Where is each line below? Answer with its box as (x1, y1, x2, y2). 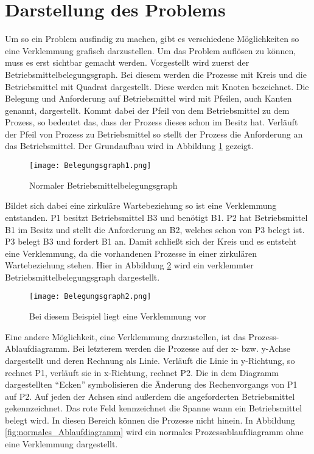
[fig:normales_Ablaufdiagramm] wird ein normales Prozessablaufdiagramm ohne (5, 425, 304, 438)
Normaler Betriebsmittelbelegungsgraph (29, 178, 178, 191)
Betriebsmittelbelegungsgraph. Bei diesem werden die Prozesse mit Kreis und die (5, 68, 307, 80)
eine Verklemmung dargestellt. (5, 438, 118, 450)
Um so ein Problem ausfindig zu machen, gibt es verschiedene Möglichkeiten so (5, 32, 299, 45)
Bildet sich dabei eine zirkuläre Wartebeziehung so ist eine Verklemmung (5, 199, 277, 212)
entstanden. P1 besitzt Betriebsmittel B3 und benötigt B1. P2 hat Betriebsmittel (5, 211, 308, 223)
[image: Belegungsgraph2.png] (29, 292, 152, 301)
